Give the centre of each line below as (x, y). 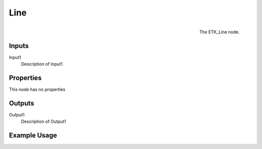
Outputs (22, 103)
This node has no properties (37, 89)
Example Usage (33, 135)
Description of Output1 (44, 121)
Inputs (19, 46)
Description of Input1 (42, 64)
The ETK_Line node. (219, 32)
